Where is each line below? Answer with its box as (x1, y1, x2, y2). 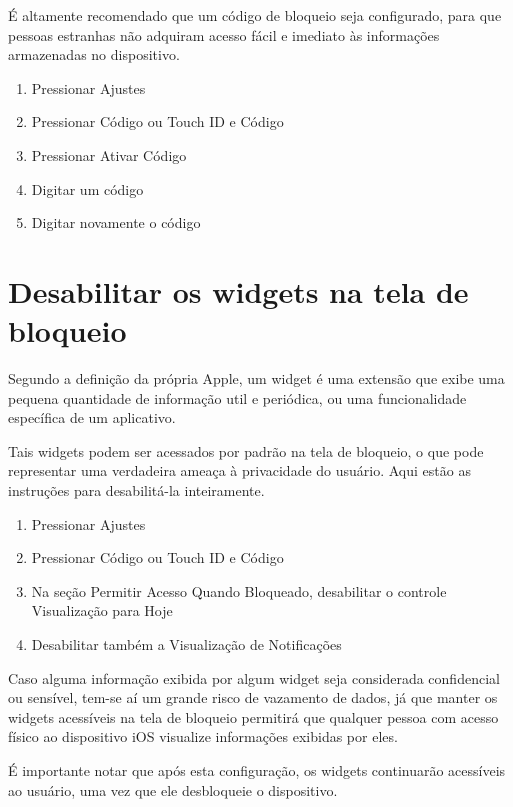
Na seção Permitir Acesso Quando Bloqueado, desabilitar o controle (31, 580, 447, 601)
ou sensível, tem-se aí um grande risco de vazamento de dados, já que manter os (8, 687, 498, 708)
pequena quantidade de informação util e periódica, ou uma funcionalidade (8, 387, 467, 408)
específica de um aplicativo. (8, 407, 176, 428)
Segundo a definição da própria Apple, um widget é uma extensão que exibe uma (8, 368, 505, 389)
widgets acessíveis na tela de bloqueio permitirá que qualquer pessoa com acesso (8, 706, 499, 727)
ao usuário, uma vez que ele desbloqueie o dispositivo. (8, 779, 338, 800)
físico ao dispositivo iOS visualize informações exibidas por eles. (8, 726, 398, 747)
